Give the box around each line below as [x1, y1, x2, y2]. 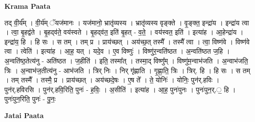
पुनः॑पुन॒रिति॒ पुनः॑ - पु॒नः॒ [4, 94, 56, 104]
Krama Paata [4, 1, 50, 11]
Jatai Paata [4, 110, 44, 120]
